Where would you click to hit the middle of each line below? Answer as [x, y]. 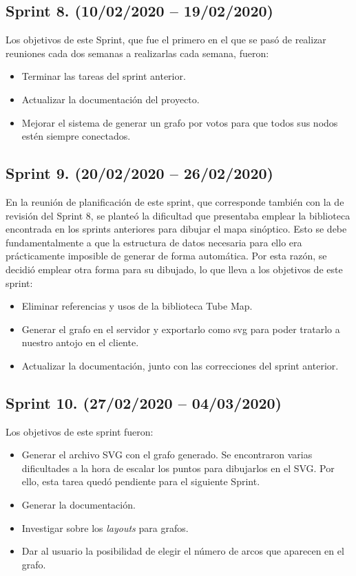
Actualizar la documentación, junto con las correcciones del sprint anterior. [180, 365]
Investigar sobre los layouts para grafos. [105, 527]
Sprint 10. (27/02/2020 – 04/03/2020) [144, 402]
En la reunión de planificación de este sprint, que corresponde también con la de [175, 201]
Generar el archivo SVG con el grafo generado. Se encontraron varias [167, 455]
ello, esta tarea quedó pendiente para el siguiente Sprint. [141, 481]
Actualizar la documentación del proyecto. [111, 99]
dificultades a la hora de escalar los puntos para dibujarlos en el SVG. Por [178, 468]
